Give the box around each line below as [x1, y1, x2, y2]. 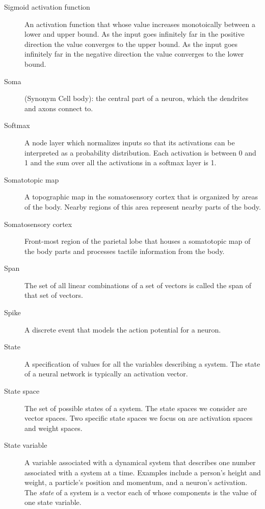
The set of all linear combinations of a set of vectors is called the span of [24, 279, 251, 290]
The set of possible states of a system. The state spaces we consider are [24, 402, 247, 413]
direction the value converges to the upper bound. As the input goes [24, 38, 238, 49]
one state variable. [24, 497, 82, 507]
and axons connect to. [24, 103, 93, 113]
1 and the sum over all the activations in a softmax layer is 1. [24, 157, 217, 168]
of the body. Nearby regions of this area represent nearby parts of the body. [24, 201, 261, 212]
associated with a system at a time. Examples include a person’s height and [24, 467, 261, 477]
